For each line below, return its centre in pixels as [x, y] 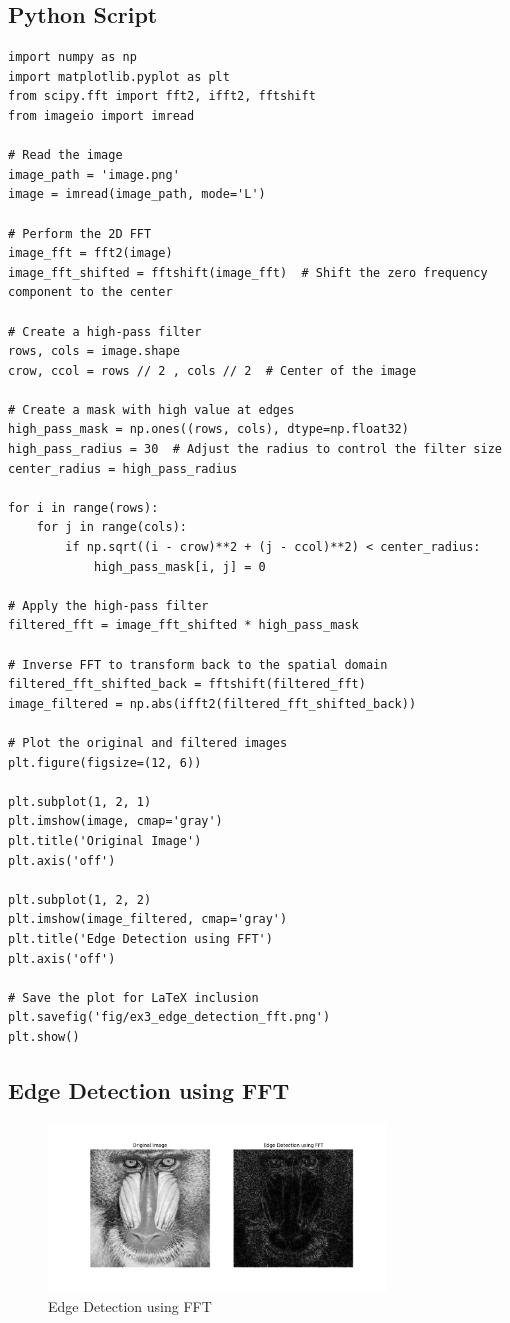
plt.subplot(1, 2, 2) [80, 899]
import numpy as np [72, 57]
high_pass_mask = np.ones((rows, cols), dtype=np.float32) [208, 429]
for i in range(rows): [83, 507]
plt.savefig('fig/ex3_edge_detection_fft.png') [169, 1017]
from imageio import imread [101, 115]
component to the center [90, 292]
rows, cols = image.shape [94, 351]
